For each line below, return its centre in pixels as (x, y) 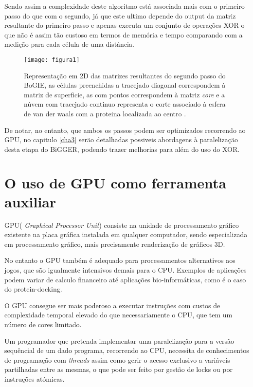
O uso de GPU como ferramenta (116, 182)
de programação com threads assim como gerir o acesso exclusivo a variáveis (117, 359)
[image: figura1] (52, 60)
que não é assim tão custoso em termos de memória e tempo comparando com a (124, 34)
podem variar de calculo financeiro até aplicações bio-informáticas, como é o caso (125, 279)
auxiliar (30, 201)
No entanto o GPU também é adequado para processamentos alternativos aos (120, 260)
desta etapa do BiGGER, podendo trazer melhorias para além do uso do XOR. (122, 149)
